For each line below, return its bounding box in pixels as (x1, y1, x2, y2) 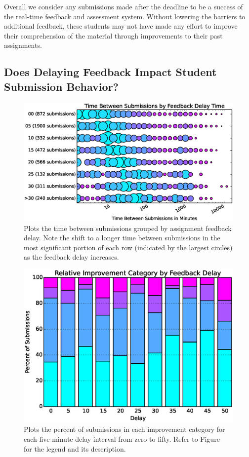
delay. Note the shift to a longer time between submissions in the (24, 232, 220, 243)
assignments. (4, 40, 42, 50)
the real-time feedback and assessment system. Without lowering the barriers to (4, 11, 246, 21)
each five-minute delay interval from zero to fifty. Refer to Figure (24, 434, 220, 444)
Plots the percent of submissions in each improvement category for (24, 424, 225, 434)
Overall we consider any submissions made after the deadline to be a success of (4, 1, 243, 11)
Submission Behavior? (4, 78, 119, 94)
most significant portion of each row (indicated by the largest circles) (24, 242, 233, 252)
